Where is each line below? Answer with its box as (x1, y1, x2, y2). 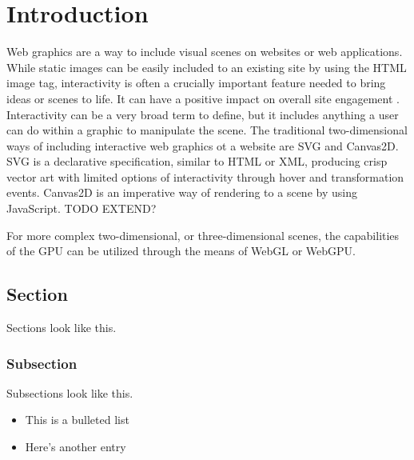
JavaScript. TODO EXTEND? (6, 200, 157, 217)
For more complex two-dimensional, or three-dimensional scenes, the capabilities (6, 226, 400, 243)
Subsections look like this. (6, 384, 133, 401)
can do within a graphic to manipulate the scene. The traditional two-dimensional (6, 122, 408, 138)
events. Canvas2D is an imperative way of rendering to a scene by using (6, 184, 357, 201)
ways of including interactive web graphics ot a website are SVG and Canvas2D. (6, 137, 399, 154)
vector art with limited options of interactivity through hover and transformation (6, 168, 404, 185)
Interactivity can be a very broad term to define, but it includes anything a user (6, 106, 399, 122)
